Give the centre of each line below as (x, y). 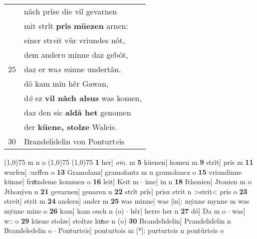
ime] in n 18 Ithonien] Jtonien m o (198, 181)
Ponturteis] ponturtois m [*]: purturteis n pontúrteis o (141, 230)
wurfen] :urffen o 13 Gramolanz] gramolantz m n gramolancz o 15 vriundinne (123, 172)
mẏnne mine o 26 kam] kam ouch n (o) (64, 210)
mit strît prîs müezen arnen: (76, 26)
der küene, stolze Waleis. (71, 127)
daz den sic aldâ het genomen (78, 112)
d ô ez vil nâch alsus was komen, (83, 98)
